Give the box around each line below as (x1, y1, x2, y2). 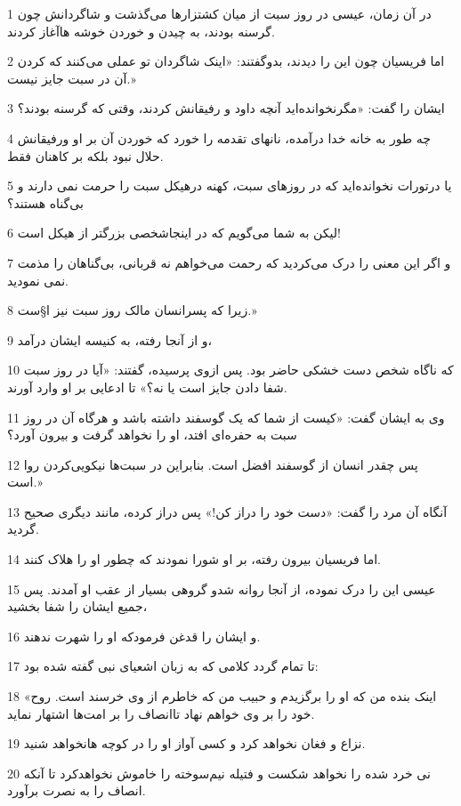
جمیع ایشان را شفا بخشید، (7, 597, 148, 616)
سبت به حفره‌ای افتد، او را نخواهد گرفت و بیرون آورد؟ (7, 425, 297, 444)
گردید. (7, 520, 39, 538)
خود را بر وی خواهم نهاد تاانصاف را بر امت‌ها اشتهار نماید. (7, 704, 315, 722)
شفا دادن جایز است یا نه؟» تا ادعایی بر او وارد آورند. (7, 377, 287, 396)
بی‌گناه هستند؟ (7, 193, 84, 212)
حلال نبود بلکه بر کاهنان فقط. (7, 146, 164, 165)
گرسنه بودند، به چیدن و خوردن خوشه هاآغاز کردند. (7, 21, 275, 40)
